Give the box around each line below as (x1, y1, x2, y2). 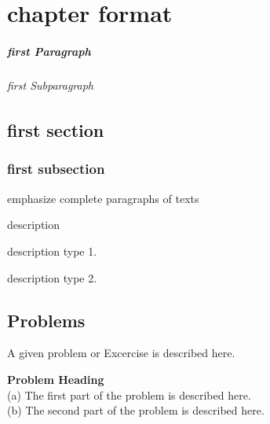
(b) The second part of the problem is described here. (7, 402, 265, 418)
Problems (7, 308, 86, 332)
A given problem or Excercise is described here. (7, 345, 235, 361)
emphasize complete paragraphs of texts (7, 190, 199, 206)
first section (7, 118, 104, 142)
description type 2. (7, 269, 97, 286)
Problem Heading (7, 371, 104, 387)
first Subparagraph (7, 76, 94, 93)
